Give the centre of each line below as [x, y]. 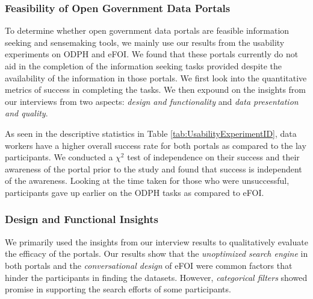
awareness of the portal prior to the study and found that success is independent [153, 168]
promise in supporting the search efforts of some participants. [118, 289]
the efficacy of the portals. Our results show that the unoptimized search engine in [156, 253]
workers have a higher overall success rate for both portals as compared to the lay [156, 145]
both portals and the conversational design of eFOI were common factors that [149, 265]
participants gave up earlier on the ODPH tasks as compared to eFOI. [135, 192]
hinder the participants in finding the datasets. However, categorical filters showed [156, 277]
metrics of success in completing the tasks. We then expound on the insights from [155, 90]
